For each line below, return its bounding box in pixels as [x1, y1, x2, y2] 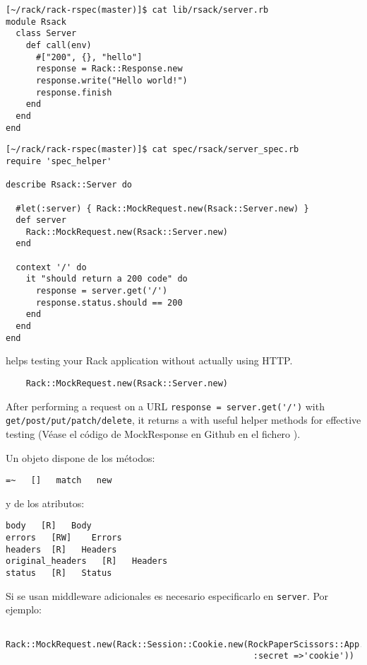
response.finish [35, 87, 112, 98]
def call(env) [25, 40, 92, 50]
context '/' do [16, 262, 87, 272]
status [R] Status [6, 568, 112, 578]
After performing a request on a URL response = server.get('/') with [6, 398, 325, 413]
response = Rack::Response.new [35, 64, 183, 74]
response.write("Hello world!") [35, 75, 188, 86]
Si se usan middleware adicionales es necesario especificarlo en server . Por [6, 588, 329, 603]
